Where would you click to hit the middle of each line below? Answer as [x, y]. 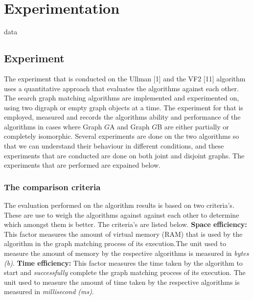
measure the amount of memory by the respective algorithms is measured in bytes [126, 253]
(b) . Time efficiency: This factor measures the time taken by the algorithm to [123, 262]
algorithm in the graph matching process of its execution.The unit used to [115, 243]
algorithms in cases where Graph [53, 126]
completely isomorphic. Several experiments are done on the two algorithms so [122, 136]
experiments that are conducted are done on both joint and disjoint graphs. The [124, 155]
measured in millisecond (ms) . [49, 291]
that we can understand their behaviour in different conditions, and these [114, 146]
